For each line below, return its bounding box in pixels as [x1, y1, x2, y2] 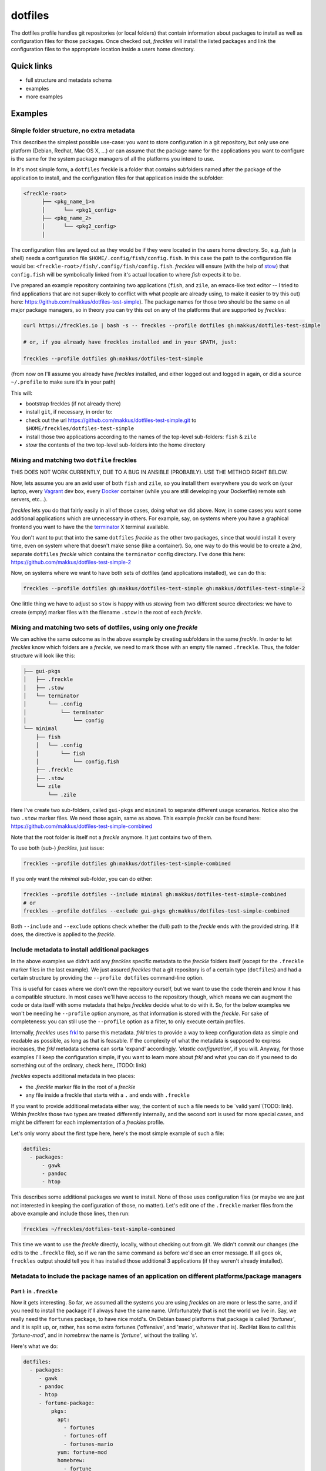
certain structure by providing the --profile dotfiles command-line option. [11, 974, 204, 981]
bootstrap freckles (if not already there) [25, 400, 122, 407]
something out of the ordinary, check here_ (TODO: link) [11, 1062, 147, 1069]
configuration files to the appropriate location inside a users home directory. [11, 46, 195, 53]
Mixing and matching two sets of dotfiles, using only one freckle [11, 623, 198, 631]
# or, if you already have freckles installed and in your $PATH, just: [23, 339, 237, 345]
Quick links [11, 61, 53, 71]
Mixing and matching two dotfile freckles [11, 456, 137, 464]
